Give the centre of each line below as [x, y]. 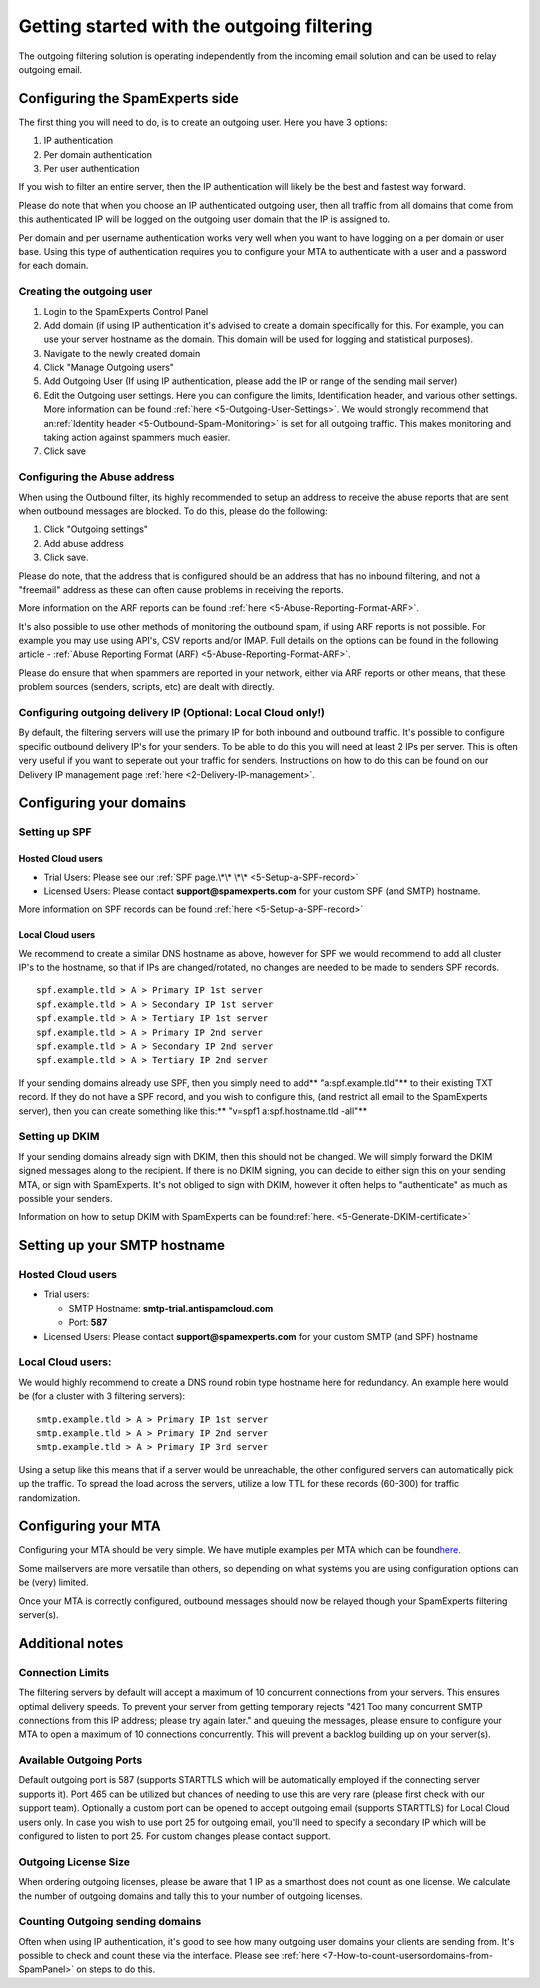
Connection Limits [64, 1672]
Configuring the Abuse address [96, 477]
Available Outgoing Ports [80, 1760]
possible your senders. [65, 1198]
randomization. [49, 1497]
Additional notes [71, 1643]
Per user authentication [91, 169]
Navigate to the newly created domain [122, 353]
